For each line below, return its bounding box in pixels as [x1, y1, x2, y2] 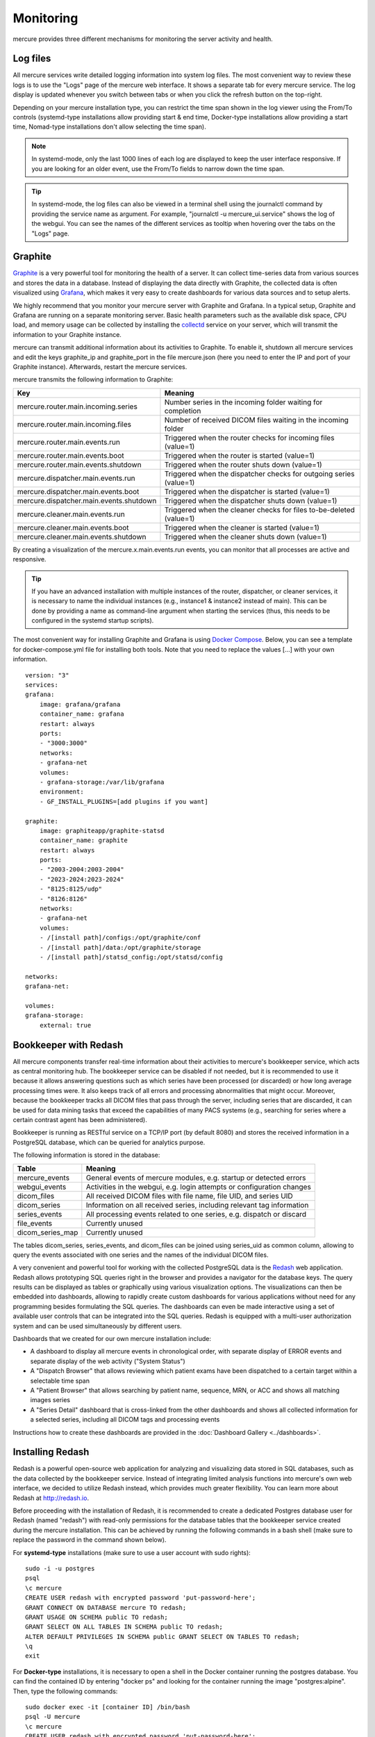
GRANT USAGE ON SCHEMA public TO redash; [25, 1613, 168, 1621]
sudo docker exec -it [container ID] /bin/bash [25, 1703, 190, 1711]
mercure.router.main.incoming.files [17, 419, 132, 429]
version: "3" [25, 671, 69, 679]
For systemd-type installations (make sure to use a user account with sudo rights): [12, 1548, 251, 1556]
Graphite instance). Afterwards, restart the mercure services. [12, 362, 187, 371]
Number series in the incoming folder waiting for [164, 397, 323, 406]
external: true [39, 1021, 92, 1029]
